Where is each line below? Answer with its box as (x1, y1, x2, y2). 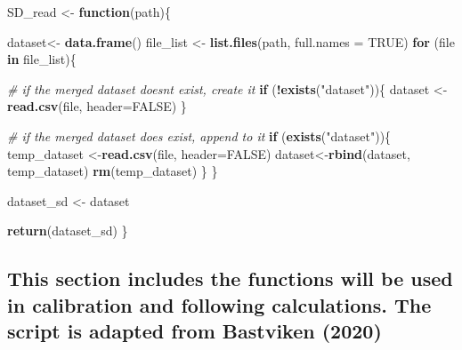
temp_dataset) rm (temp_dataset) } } (7, 162, 218, 180)
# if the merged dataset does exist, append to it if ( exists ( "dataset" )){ (7, 126, 392, 145)
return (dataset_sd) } (7, 221, 128, 240)
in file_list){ (7, 50, 77, 68)
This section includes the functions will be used (7, 265, 453, 292)
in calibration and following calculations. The (7, 290, 432, 318)
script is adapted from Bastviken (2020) (7, 317, 382, 345)
